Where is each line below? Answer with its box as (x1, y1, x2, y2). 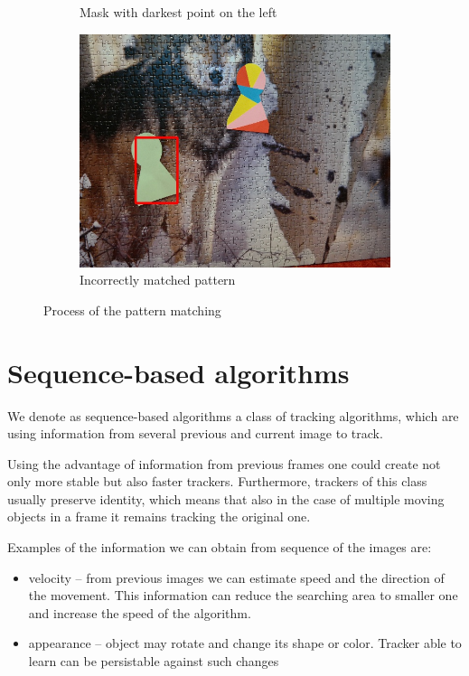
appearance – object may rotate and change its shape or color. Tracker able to (28, 634, 462, 653)
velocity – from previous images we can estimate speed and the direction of (28, 568, 445, 587)
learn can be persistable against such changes (28, 652, 279, 671)
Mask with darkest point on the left (80, 3, 277, 21)
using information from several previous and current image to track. (7, 424, 383, 443)
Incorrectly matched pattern (80, 270, 236, 289)
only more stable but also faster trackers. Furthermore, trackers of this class (7, 472, 427, 491)
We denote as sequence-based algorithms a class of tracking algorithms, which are (7, 406, 459, 425)
